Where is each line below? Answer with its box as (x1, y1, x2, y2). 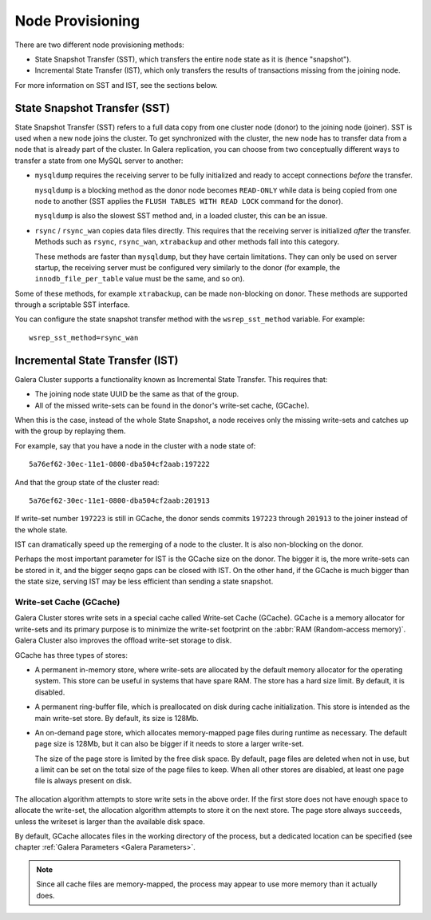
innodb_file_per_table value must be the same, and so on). (34, 274, 245, 284)
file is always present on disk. (34, 776, 132, 786)
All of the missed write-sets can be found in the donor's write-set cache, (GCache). (34, 400, 310, 410)
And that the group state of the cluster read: (14, 477, 160, 487)
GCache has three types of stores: (14, 650, 128, 659)
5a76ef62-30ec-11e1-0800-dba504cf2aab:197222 (29, 460, 211, 469)
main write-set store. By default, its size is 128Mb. (34, 713, 199, 723)
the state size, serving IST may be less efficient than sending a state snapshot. (14, 576, 274, 587)
